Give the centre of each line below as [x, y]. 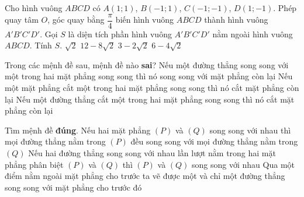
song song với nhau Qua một [243, 164]
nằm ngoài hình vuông [253, 34]
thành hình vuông [236, 20]
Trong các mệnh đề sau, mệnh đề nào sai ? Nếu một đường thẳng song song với [147, 64]
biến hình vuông [145, 20]
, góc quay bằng [76, 20]
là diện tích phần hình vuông [120, 34]
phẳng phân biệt [34, 164]
